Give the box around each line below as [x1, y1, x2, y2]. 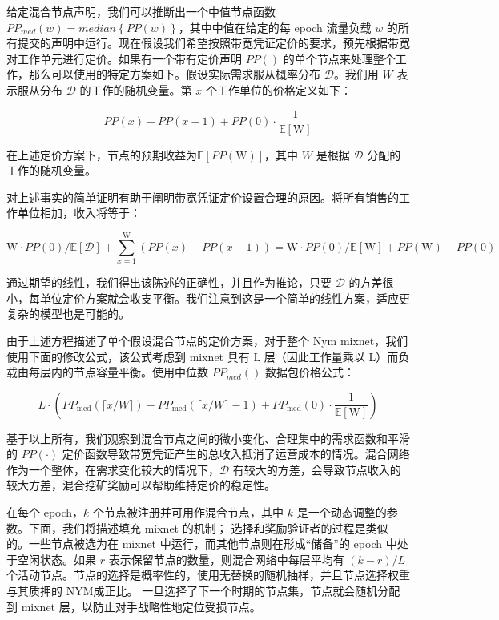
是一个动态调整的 [296, 504, 387, 521]
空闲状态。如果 [17, 550, 96, 567]
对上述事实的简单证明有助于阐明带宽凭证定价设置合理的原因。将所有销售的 [6, 188, 399, 205]
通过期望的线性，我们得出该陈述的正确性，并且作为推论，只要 [6, 274, 332, 291]
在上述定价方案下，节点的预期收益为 [6, 146, 197, 163]
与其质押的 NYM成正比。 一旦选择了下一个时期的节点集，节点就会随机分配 [6, 582, 400, 599]
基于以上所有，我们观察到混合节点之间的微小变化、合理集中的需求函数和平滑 [6, 429, 410, 446]
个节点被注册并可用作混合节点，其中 [93, 504, 284, 521]
